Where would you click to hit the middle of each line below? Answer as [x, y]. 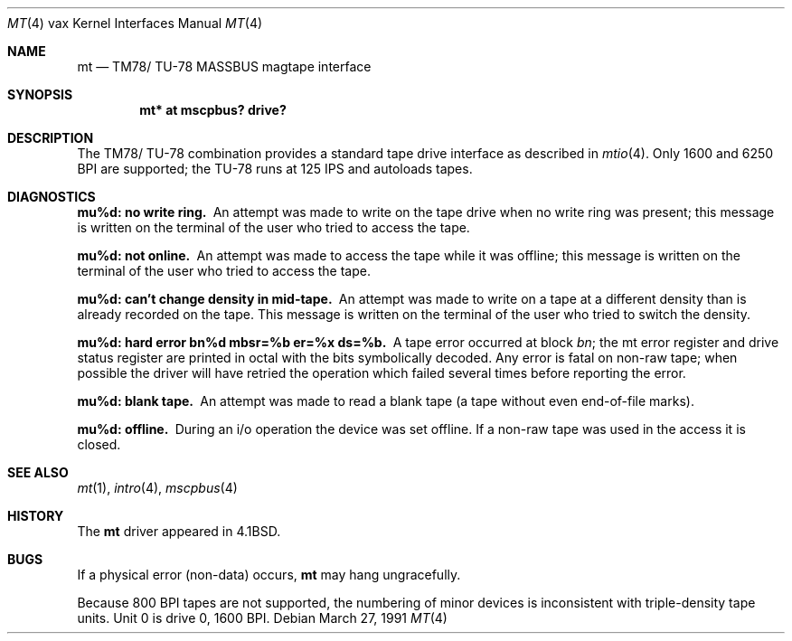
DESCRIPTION [51, 138]
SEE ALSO [38, 472]
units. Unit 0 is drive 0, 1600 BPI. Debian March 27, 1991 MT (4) [262, 618]
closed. [99, 444]
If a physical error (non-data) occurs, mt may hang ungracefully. [269, 575]
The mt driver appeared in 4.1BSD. [179, 531]
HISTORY [36, 516]
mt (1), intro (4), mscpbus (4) [157, 488]
